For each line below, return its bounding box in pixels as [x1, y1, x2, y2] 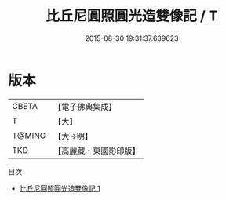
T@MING [12, 130, 46, 141]
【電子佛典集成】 [53, 101, 117, 112]
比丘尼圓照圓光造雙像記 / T [46, 7, 218, 25]
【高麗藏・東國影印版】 [53, 145, 140, 156]
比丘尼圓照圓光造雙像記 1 [19, 184, 100, 193]
